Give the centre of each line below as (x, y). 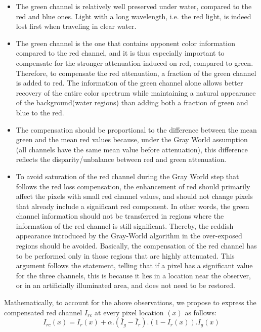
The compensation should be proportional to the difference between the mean (136, 129)
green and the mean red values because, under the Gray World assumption (132, 139)
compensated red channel (43, 312)
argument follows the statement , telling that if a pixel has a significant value (134, 265)
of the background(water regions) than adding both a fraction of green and (132, 102)
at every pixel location (129, 312)
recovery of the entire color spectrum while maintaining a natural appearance (136, 92)
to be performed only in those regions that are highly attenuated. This (125, 255)
